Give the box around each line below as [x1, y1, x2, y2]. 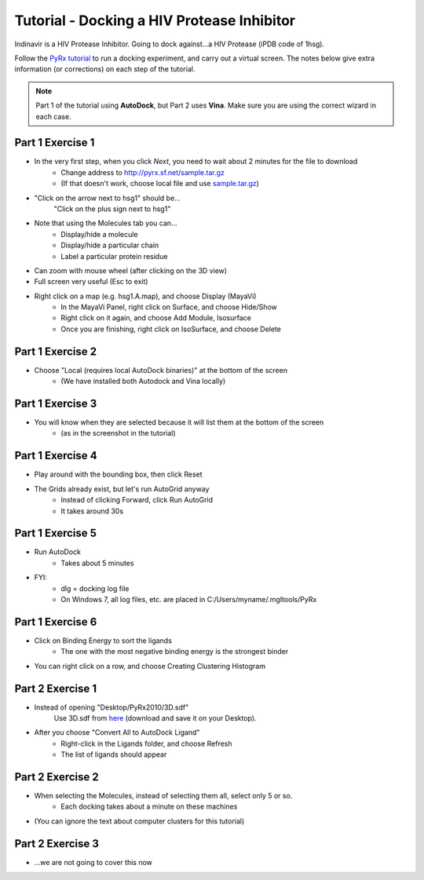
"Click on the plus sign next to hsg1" [53, 204, 171, 214]
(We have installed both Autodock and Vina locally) [60, 377, 226, 386]
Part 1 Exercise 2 [14, 345, 97, 358]
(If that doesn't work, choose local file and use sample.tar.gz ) [60, 179, 259, 188]
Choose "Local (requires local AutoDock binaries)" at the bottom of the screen [34, 365, 288, 374]
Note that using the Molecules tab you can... [34, 218, 177, 228]
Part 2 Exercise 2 [14, 770, 99, 783]
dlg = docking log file [60, 583, 130, 593]
